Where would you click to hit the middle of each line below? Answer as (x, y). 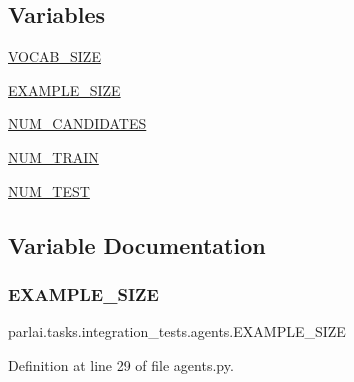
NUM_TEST (49, 190)
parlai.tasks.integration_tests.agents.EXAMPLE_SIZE (177, 331)
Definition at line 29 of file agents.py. (121, 364)
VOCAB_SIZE (54, 56)
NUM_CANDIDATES (77, 123)
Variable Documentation (137, 244)
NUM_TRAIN (53, 156)
